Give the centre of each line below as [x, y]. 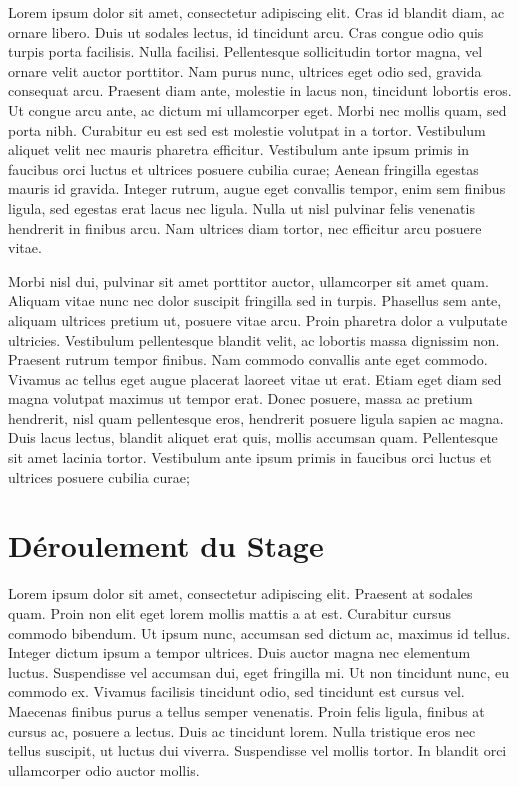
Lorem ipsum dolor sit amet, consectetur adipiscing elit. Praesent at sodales [240, 593]
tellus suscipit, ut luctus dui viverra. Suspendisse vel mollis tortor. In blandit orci [257, 750]
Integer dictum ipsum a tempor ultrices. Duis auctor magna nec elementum [239, 652]
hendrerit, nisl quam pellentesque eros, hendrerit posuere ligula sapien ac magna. [256, 417]
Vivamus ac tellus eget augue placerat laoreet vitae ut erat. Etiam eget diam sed [255, 378]
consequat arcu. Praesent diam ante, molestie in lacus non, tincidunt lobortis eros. [260, 90]
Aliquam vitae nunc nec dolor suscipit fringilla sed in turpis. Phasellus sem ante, [255, 300]
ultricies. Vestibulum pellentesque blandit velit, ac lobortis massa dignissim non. [254, 339]
